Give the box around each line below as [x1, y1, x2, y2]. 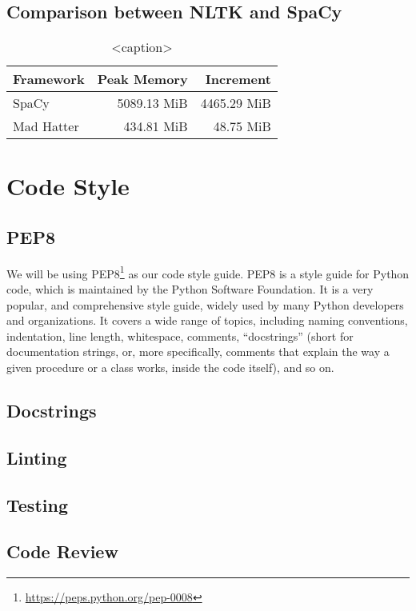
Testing [6, 492, 68, 517]
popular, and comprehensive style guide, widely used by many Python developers [6, 296, 404, 313]
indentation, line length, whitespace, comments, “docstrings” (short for [6, 327, 354, 344]
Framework [13, 70, 85, 89]
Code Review [6, 539, 118, 564]
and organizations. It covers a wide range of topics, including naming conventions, [6, 312, 408, 329]
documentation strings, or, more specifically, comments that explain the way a [6, 343, 390, 360]
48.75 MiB [213, 117, 271, 136]
